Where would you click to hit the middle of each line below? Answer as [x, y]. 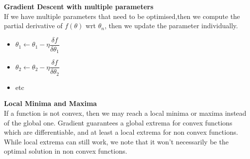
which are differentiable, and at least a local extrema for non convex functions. [121, 132]
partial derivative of [33, 26]
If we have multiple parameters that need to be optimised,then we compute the [122, 16]
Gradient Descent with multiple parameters [79, 6]
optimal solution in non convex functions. [66, 151]
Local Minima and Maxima [51, 103]
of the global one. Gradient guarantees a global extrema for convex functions [118, 122]
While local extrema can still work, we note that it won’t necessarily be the [116, 141]
